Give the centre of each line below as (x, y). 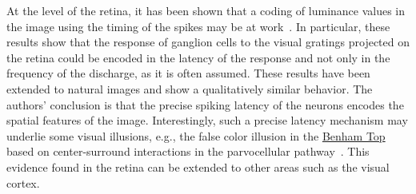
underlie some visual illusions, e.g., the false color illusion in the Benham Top (196, 135)
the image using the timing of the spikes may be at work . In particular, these (198, 26)
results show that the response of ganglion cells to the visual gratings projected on (208, 42)
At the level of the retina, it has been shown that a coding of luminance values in (206, 10)
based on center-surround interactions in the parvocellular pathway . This (188, 151)
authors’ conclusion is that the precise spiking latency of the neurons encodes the (205, 104)
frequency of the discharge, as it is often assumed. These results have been (188, 73)
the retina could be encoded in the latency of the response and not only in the (198, 57)
